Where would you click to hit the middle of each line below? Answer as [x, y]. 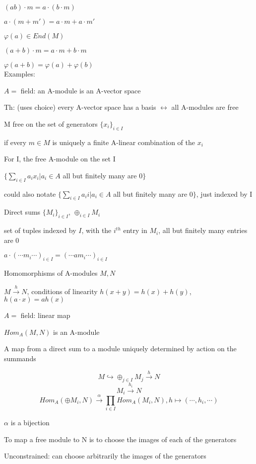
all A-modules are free [205, 107]
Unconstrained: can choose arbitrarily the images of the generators [105, 456]
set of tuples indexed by [40, 230]
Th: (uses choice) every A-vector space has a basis [80, 107]
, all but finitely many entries [203, 230]
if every [15, 142]
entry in [135, 230]
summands [20, 358]
